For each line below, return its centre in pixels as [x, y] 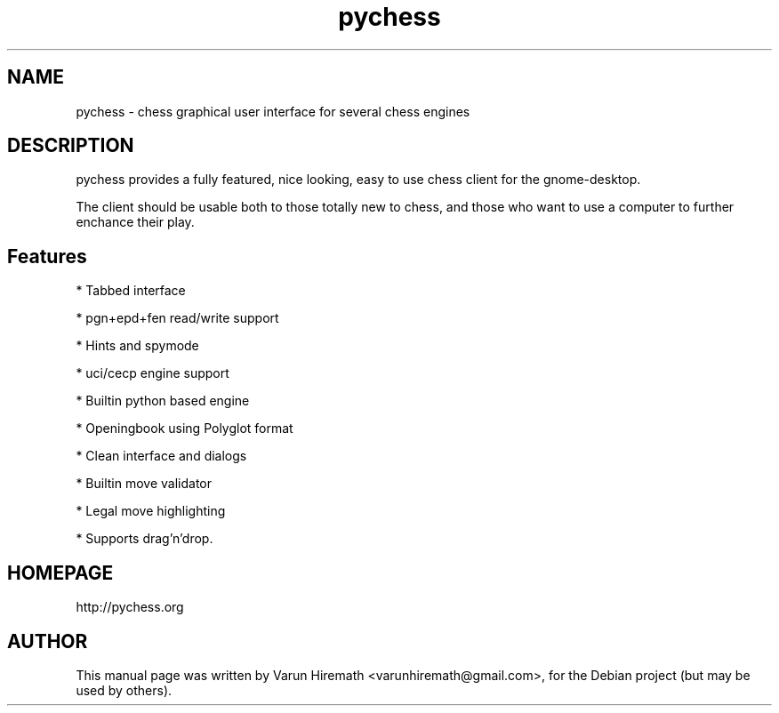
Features [47, 256]
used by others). [124, 690]
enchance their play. [135, 222]
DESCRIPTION [71, 146]
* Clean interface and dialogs [161, 456]
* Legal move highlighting [151, 511]
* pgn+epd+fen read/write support [177, 318]
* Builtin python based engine [163, 401]
